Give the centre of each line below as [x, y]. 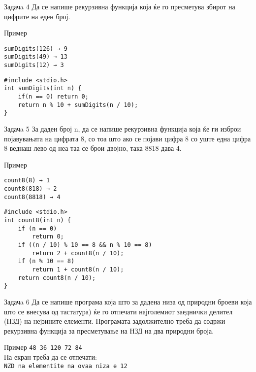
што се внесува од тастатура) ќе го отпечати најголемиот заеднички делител [118, 311]
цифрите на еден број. [37, 16]
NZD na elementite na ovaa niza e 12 [66, 366]
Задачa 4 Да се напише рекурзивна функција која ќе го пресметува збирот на [120, 6]
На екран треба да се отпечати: [50, 356]
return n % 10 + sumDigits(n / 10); [78, 105]
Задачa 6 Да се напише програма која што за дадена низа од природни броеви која [128, 301]
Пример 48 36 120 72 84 [43, 347]
